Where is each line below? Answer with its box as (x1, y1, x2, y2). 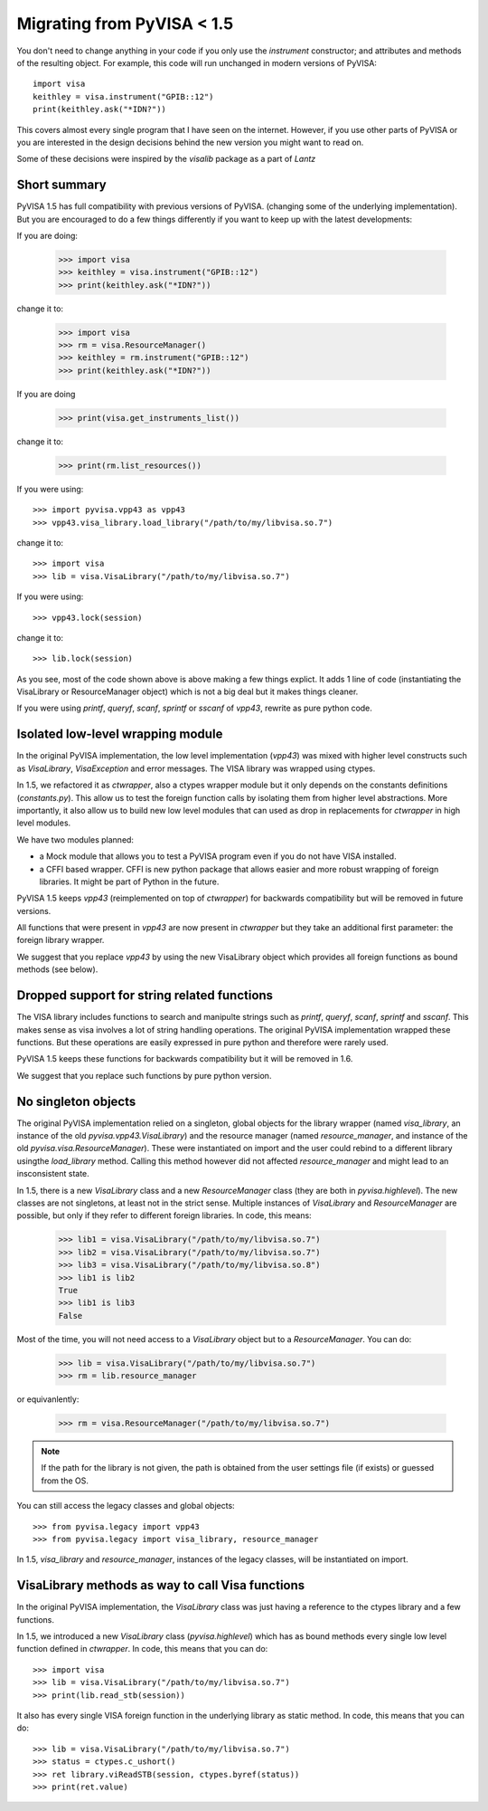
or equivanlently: (16, 1394, 80, 1405)
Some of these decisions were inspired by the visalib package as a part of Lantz (16, 154, 316, 165)
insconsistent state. (16, 1168, 89, 1179)
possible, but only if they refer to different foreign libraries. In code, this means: (16, 1210, 312, 1221)
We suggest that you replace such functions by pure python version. (16, 1070, 272, 1081)
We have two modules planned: (16, 834, 135, 845)
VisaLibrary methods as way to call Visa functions (16, 1577, 305, 1593)
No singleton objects (16, 1093, 136, 1109)
